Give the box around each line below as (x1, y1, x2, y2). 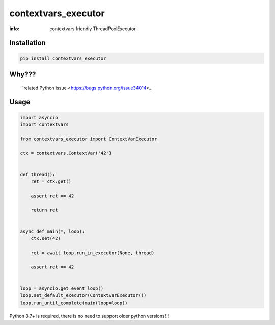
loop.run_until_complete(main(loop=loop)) (20, 300, 128, 306)
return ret (31, 207, 58, 213)
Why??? (9, 70, 36, 78)
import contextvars (20, 121, 69, 127)
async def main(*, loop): (20, 228, 85, 234)
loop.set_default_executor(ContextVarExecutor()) (20, 293, 147, 299)
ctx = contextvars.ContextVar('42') (20, 150, 112, 156)
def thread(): (20, 171, 56, 177)
